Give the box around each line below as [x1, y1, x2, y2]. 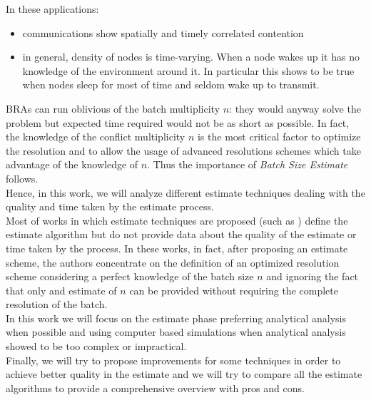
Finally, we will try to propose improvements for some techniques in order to [6, 352, 341, 367]
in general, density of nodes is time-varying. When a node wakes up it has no [22, 49, 360, 64]
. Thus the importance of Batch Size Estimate [147, 157, 348, 172]
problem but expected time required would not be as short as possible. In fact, [6, 115, 350, 130]
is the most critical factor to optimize [197, 129, 361, 144]
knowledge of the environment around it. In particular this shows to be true [22, 63, 355, 78]
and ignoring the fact [266, 269, 359, 284]
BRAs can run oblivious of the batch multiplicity [6, 101, 220, 116]
